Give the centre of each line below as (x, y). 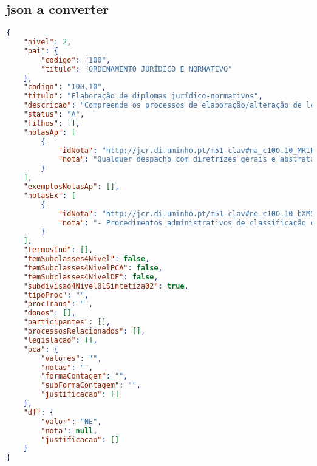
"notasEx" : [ (49, 195)
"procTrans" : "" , (58, 304)
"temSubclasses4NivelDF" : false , (91, 277)
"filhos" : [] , (52, 123)
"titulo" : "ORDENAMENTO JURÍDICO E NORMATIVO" (137, 69)
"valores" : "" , (71, 358)
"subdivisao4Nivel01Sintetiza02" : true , (106, 286)
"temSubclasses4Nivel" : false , (87, 259)
